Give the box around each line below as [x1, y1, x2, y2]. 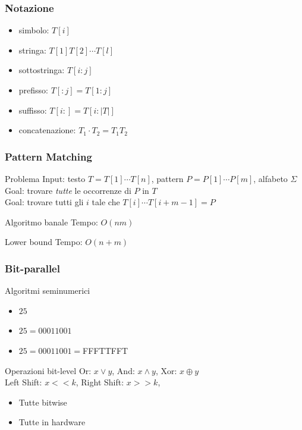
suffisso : [18, 103, 47, 116]
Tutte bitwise [18, 396, 67, 408]
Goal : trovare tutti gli [5, 196, 84, 208]
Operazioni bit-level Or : [5, 364, 92, 376]
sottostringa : [18, 64, 65, 76]
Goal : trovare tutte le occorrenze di [5, 184, 131, 196]
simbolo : [18, 24, 49, 36]
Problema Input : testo [5, 172, 86, 184]
